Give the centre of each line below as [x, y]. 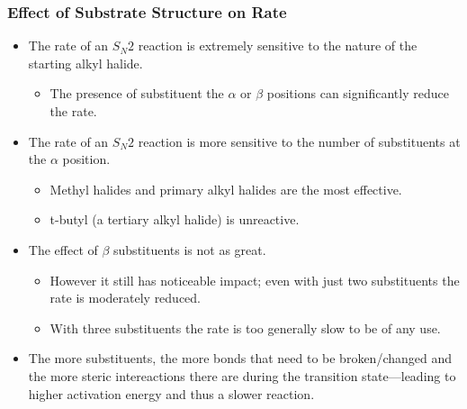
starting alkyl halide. [85, 63]
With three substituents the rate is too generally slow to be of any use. [245, 327]
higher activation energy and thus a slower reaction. [171, 393]
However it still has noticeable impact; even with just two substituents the [255, 280]
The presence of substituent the [137, 93]
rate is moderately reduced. [126, 298]
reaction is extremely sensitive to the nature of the [278, 45]
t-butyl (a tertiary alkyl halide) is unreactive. [175, 219]
